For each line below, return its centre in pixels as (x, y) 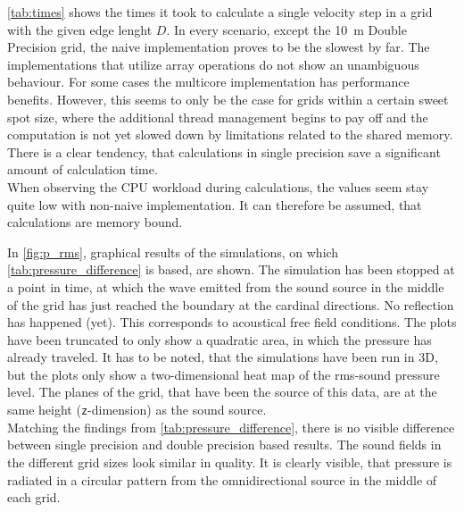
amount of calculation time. (83, 169)
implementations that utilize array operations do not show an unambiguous (213, 64)
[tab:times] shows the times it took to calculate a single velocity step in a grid (220, 12)
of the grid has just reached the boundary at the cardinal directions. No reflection (231, 304)
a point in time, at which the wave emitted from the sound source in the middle (226, 286)
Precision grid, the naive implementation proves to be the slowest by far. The (219, 47)
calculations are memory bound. (95, 222)
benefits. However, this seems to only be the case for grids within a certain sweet (228, 99)
